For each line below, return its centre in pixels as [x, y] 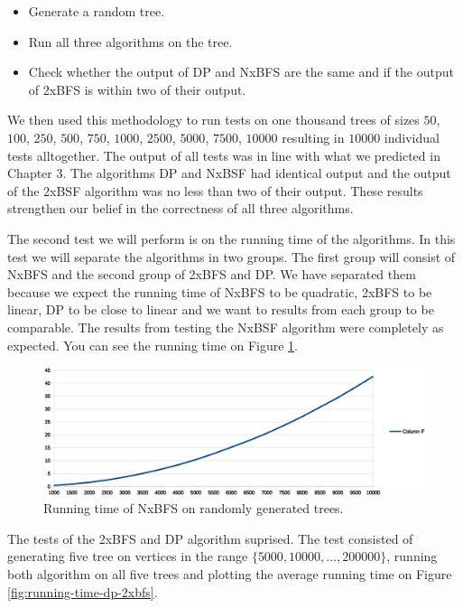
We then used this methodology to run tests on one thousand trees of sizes [213, 120]
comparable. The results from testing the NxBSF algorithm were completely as [226, 327]
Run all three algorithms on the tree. [130, 41]
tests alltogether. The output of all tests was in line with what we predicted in [224, 155]
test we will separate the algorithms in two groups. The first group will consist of [231, 256]
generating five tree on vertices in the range [128, 556]
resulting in [313, 137]
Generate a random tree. [97, 11]
